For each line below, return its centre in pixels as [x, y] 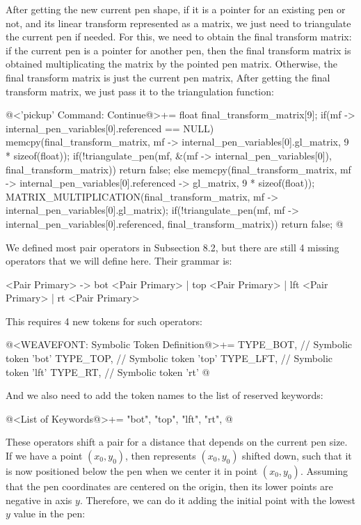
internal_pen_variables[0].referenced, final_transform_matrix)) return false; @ [175, 223]
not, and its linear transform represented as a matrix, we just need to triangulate [178, 23]
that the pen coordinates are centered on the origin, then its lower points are [169, 486]
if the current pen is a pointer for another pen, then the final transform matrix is [178, 50]
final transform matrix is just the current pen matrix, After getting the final [168, 77]
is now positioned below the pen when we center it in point [132, 471]
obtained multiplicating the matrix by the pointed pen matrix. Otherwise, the [172, 64]
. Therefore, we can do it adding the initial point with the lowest [217, 500]
